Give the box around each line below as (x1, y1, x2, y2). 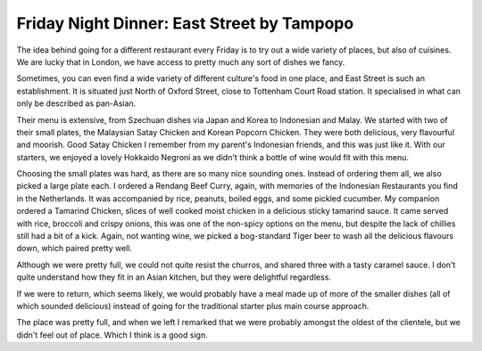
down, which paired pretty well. (16, 243, 133, 254)
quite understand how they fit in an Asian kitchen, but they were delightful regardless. (16, 272, 332, 282)
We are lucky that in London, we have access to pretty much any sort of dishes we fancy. (16, 56, 345, 67)
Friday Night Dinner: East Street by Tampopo (16, 13, 354, 33)
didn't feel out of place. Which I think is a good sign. (16, 330, 209, 340)
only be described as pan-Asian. (16, 98, 137, 109)
